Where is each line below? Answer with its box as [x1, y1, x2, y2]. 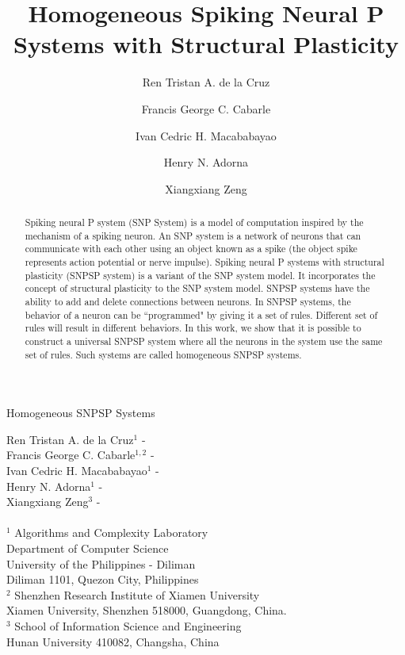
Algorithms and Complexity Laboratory [14, 524, 208, 541]
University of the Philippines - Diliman [6, 555, 196, 572]
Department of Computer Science [6, 540, 169, 557]
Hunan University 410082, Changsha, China [6, 633, 220, 649]
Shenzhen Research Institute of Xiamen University [14, 586, 260, 603]
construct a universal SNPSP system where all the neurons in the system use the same [25, 334, 383, 347]
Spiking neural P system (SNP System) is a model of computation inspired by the [25, 216, 364, 229]
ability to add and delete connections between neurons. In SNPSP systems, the [25, 295, 351, 308]
